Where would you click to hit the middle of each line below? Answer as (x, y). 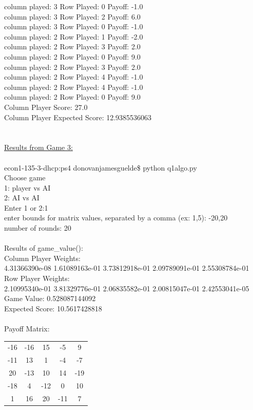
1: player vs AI (27, 187)
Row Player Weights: (37, 278)
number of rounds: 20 (38, 228)
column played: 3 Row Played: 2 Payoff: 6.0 (72, 16)
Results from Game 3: (38, 147)
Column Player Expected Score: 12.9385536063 (78, 117)
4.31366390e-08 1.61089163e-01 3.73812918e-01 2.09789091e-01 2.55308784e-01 (127, 268)
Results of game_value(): (44, 248)
